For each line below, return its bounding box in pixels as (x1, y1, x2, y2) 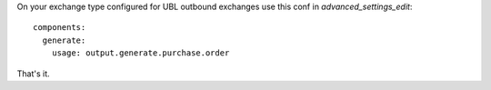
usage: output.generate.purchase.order (51, 48, 230, 58)
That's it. (16, 68, 50, 79)
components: (33, 23, 86, 33)
